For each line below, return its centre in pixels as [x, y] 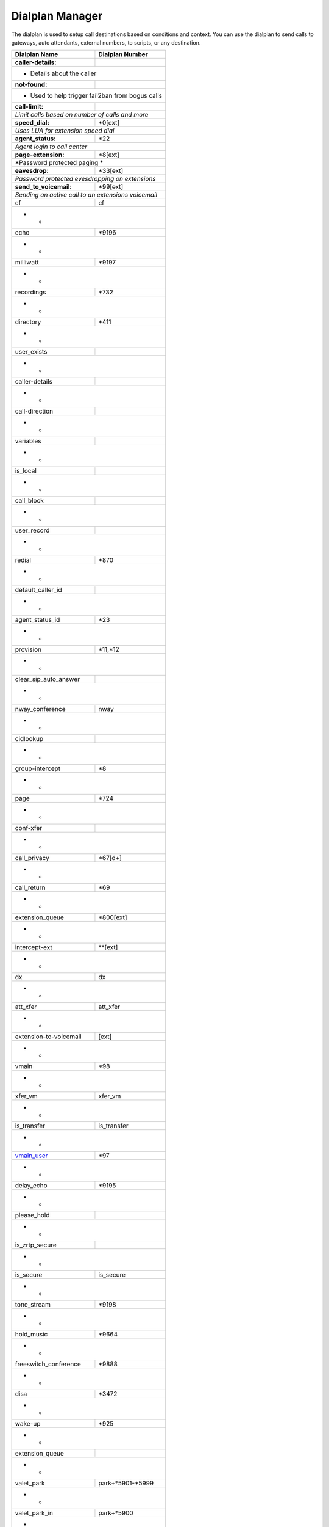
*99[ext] [111, 187]
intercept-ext [34, 947]
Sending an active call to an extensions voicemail [86, 195]
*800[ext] [113, 917]
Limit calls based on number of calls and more [82, 115]
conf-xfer [29, 828]
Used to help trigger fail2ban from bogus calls [96, 96]
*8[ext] [109, 155]
